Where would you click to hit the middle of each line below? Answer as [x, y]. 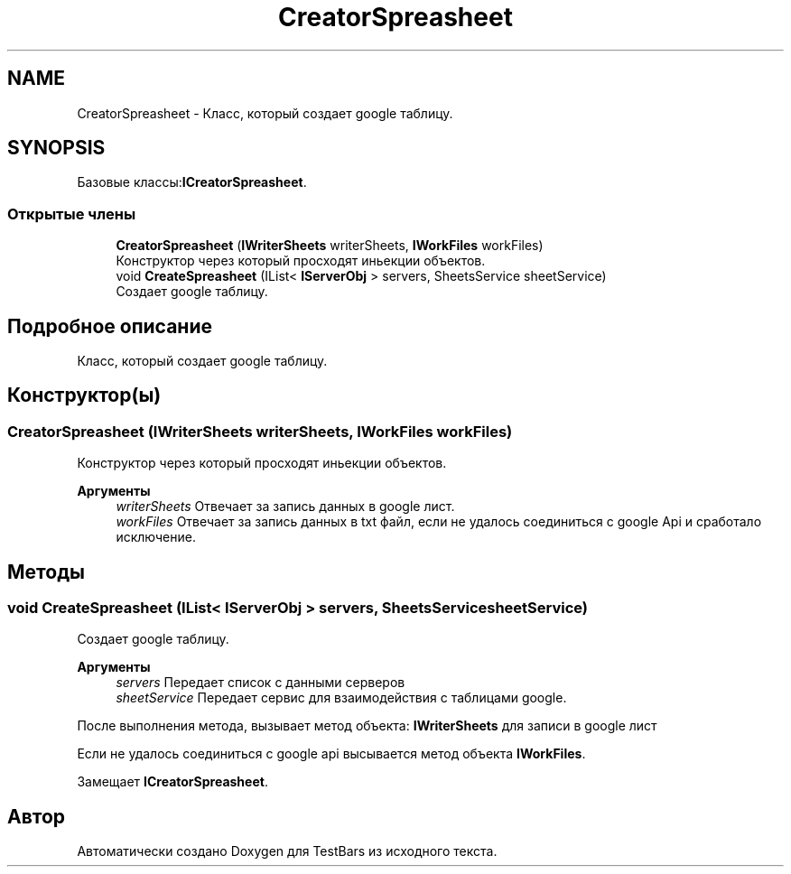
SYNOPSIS [56, 148]
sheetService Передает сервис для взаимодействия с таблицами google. [341, 698]
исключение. [156, 537]
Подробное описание [110, 326]
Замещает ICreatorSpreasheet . [172, 782]
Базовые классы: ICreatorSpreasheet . [192, 182]
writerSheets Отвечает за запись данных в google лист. [285, 507]
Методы [46, 572]
